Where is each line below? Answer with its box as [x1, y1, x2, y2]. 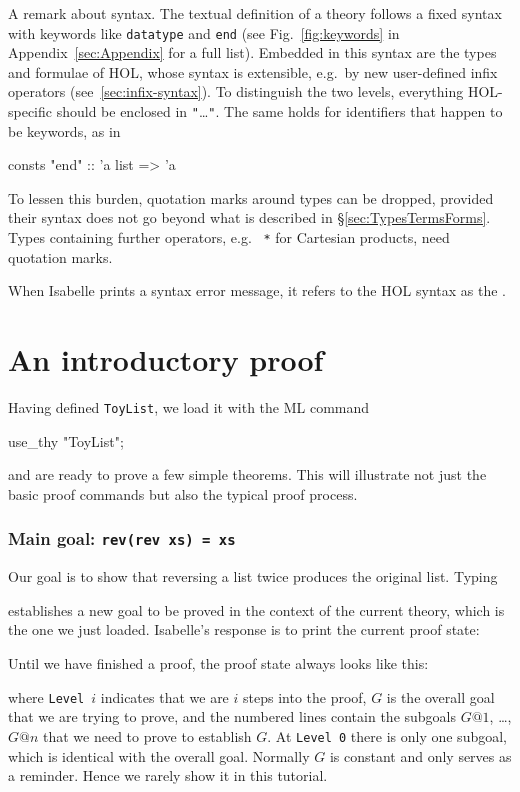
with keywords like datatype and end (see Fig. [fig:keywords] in [8, 22, 400, 43]
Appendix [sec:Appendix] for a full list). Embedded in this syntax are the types [8, 42, 497, 63]
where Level [8, 686, 85, 707]
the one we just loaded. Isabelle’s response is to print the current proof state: [8, 619, 480, 640]
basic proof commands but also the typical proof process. [8, 483, 358, 504]
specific [8, 101, 53, 122]
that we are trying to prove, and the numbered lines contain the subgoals [8, 706, 456, 727]
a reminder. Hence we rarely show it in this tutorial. [8, 765, 328, 786]
